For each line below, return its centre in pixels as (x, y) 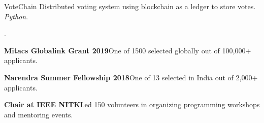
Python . (16, 16)
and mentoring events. (39, 114)
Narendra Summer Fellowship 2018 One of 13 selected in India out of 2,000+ (131, 77)
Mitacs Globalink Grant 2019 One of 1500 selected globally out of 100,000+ (128, 50)
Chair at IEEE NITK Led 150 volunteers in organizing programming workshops (132, 104)
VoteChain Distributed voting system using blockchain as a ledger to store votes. (130, 6)
